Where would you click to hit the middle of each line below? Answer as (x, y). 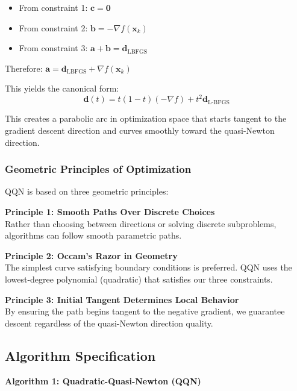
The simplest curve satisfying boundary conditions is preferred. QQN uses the (148, 267)
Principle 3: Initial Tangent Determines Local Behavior (122, 299)
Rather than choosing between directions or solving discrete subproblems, (141, 223)
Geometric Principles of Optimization (98, 169)
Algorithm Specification (80, 355)
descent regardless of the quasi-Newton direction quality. (109, 323)
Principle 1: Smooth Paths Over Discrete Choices (110, 212)
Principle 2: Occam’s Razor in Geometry (91, 255)
